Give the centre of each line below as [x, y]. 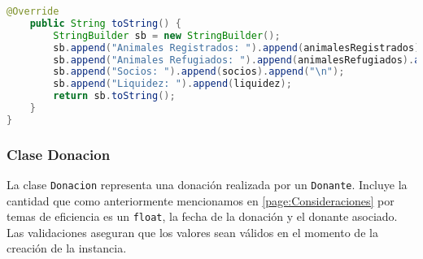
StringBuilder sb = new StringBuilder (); [167, 35]
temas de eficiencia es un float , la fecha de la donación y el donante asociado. [202, 216]
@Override [33, 11]
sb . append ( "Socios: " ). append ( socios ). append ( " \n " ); [199, 72]
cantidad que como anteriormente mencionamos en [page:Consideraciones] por [201, 200]
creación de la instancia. [67, 248]
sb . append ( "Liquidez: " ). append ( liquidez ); [172, 84]
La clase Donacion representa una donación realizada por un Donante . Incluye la [207, 184]
